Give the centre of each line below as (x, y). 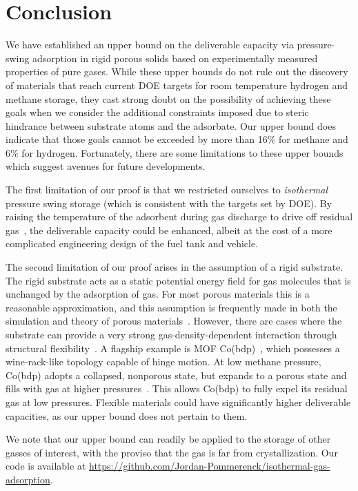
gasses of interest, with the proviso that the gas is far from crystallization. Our (172, 452)
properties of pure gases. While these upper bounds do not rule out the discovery (177, 71)
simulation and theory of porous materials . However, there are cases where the (174, 321)
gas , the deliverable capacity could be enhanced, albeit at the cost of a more (169, 230)
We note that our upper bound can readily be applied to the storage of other (168, 439)
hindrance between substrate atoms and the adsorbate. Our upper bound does (171, 125)
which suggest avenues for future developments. (106, 166)
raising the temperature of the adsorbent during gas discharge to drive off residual (179, 216)
